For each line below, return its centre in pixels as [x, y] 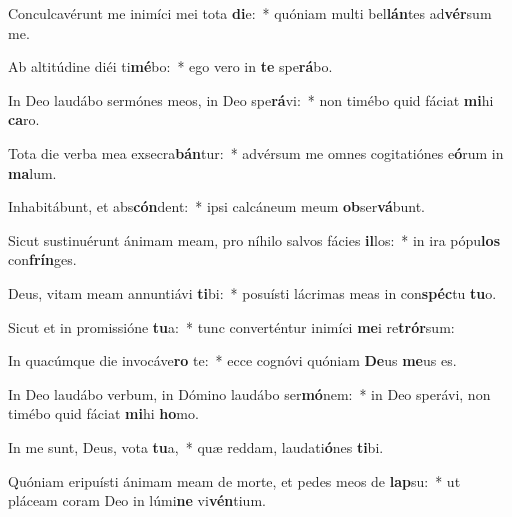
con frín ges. [42, 259]
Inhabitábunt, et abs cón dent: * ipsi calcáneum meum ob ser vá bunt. [217, 206]
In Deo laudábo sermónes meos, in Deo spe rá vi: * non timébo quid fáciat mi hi [251, 99]
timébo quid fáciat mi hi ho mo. [103, 413]
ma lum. [32, 172]
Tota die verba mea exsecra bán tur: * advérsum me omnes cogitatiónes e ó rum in [256, 152]
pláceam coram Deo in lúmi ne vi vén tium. [137, 500]
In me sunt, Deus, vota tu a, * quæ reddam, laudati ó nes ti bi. [196, 446]
